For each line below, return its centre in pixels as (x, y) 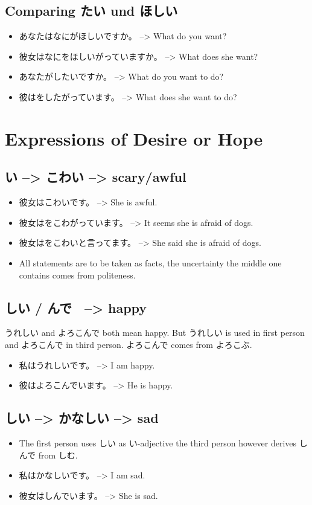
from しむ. (58, 455)
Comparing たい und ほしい (91, 11)
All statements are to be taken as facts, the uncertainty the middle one (150, 262)
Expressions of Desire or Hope (134, 138)
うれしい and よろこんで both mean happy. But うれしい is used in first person (155, 333)
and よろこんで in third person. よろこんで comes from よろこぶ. (129, 344)
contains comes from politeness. (77, 275)
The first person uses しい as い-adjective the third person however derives (158, 442)
